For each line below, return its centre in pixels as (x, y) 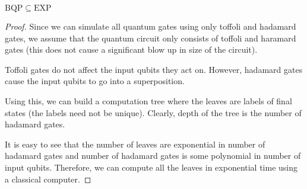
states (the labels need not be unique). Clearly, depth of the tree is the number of (153, 112)
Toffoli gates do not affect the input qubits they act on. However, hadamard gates (154, 69)
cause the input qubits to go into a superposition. (95, 81)
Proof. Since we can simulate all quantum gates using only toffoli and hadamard (151, 26)
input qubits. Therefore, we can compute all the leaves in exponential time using (151, 167)
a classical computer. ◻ (48, 179)
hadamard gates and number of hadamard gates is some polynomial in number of (153, 156)
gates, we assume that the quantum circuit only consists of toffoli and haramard (151, 38)
